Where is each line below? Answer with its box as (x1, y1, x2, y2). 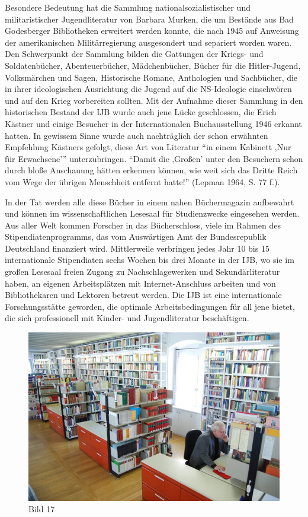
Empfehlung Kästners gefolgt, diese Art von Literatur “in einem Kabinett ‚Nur (5, 141, 291, 153)
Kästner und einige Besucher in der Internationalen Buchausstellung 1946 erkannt (5, 117, 302, 129)
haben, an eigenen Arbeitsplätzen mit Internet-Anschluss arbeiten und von (5, 277, 276, 289)
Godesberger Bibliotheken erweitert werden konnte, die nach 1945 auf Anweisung (5, 24, 299, 37)
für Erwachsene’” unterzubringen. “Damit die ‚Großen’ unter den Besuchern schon (5, 152, 303, 164)
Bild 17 (28, 503, 55, 515)
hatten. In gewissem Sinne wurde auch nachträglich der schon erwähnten (5, 129, 268, 141)
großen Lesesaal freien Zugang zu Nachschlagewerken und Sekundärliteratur (5, 265, 280, 278)
